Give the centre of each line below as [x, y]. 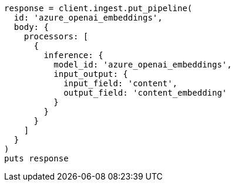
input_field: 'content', [121, 83]
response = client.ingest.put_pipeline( [98, 8]
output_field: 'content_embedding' [145, 93]
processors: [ [56, 36]
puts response [36, 158]
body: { [31, 27]
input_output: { [91, 74]
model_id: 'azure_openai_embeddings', [143, 65]
